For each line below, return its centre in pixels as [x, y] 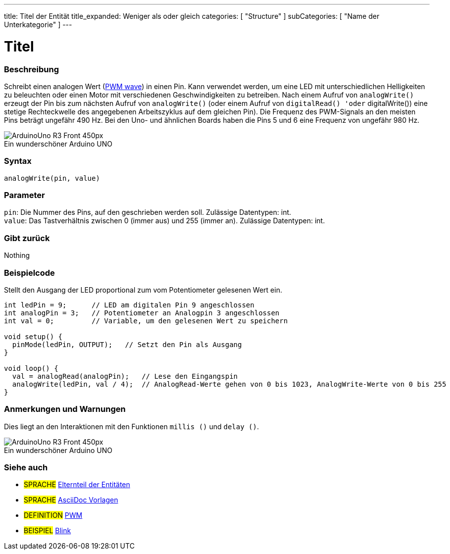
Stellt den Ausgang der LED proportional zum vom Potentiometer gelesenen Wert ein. [143, 290]
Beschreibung [32, 69]
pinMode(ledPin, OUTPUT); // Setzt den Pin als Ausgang [127, 344]
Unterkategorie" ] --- [38, 25]
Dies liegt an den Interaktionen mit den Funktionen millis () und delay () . [131, 426]
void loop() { [31, 368]
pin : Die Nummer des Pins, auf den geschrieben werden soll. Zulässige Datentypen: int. [148, 212]
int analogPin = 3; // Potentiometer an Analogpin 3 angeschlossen [142, 313]
